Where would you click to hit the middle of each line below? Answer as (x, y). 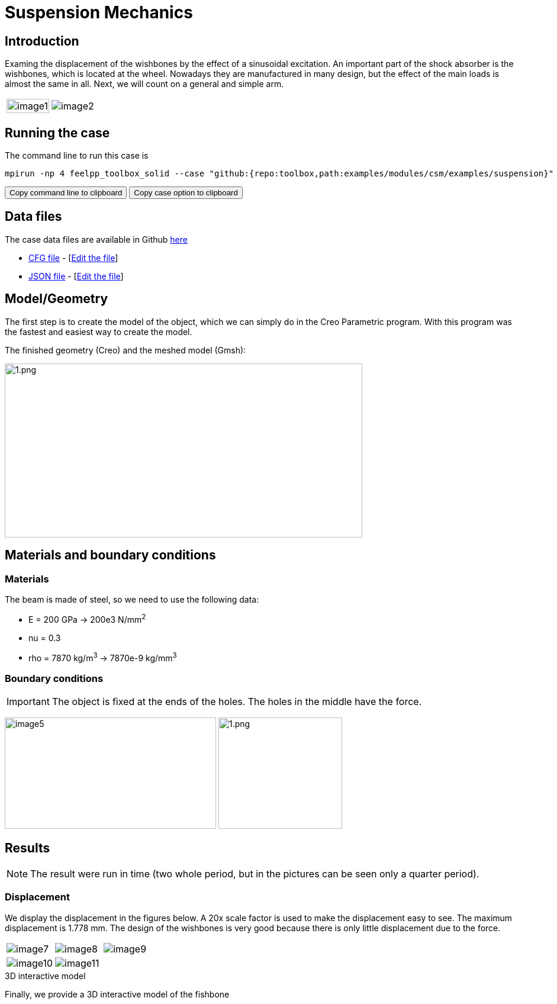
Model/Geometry (57, 299)
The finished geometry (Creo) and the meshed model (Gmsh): (125, 350)
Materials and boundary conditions (110, 555)
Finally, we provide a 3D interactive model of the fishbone (117, 994)
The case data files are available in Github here (96, 239)
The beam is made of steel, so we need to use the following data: (132, 599)
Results (28, 848)
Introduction (42, 41)
